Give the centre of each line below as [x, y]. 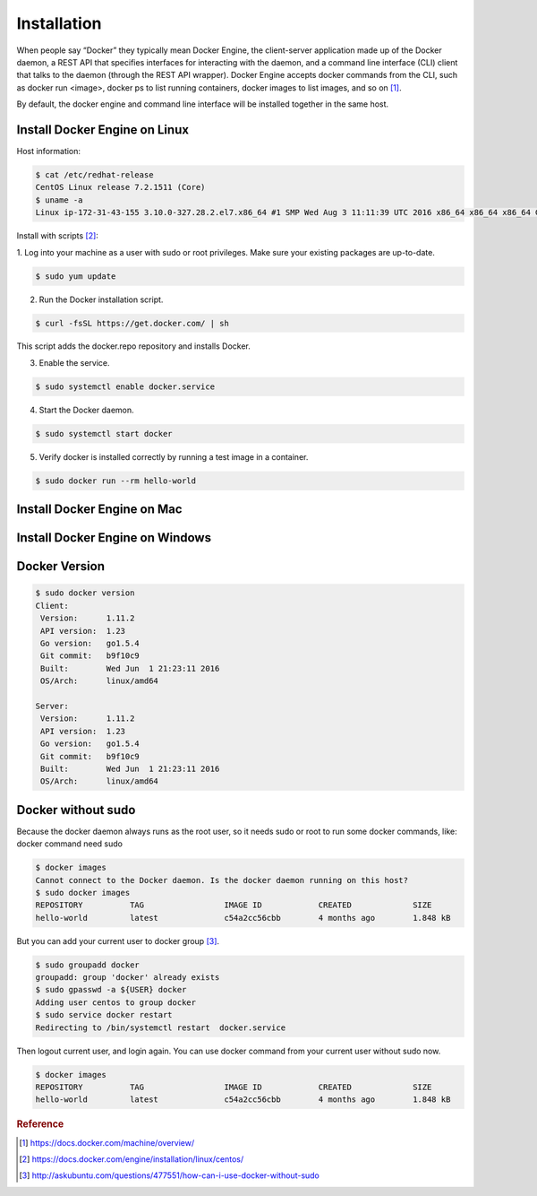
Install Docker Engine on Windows [114, 538]
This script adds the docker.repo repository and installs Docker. [133, 346]
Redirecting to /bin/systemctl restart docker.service [161, 1027]
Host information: [48, 152]
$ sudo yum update [76, 276]
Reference [40, 1124]
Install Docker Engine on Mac [99, 510]
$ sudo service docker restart [104, 1015]
